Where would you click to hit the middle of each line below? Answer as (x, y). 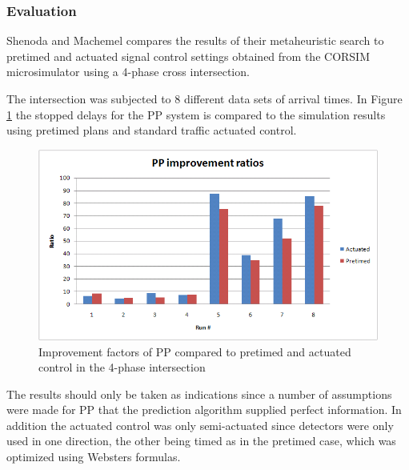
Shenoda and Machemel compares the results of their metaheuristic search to (195, 40)
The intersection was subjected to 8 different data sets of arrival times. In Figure (204, 98)
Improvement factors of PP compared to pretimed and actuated (195, 351)
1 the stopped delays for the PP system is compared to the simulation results (196, 114)
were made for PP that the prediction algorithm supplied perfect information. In (204, 410)
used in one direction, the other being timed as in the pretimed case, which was (201, 441)
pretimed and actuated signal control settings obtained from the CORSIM (188, 56)
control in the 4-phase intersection (122, 367)
